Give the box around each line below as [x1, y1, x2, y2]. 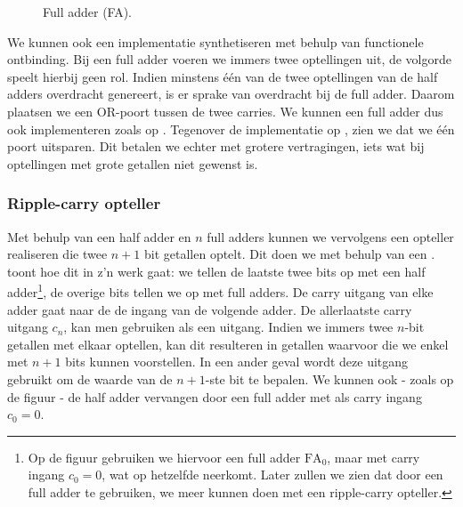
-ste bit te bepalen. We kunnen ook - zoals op [205, 369, 454, 388]
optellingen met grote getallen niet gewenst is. [7, 154, 258, 173]
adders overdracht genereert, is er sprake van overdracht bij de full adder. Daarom [7, 84, 455, 103]
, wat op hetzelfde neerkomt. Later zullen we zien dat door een [102, 465, 443, 484]
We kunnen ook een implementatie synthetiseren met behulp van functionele [7, 32, 424, 51]
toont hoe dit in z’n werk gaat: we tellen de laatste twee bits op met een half [7, 262, 426, 280]
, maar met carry [327, 447, 420, 466]
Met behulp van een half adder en [7, 227, 191, 245]
